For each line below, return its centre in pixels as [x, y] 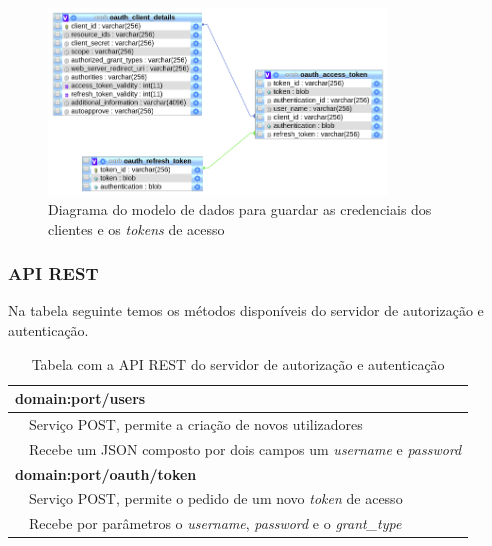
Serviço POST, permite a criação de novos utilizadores [196, 423]
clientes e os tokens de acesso [136, 228]
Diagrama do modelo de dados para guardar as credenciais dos [240, 208]
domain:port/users [80, 398]
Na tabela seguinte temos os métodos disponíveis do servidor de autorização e [246, 310]
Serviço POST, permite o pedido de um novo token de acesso [216, 498]
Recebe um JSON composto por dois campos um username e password [245, 448]
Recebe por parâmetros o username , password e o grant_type [215, 523]
